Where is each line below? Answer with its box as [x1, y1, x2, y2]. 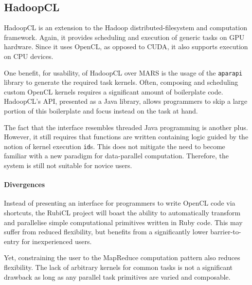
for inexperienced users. [21, 236, 92, 246]
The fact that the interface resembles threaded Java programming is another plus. [4, 122, 248, 132]
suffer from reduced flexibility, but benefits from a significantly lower [4, 227, 208, 237]
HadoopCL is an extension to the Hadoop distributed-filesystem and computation [4, 22, 247, 33]
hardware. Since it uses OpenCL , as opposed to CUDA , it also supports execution [4, 41, 248, 52]
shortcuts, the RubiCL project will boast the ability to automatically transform [4, 208, 241, 218]
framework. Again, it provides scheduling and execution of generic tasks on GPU [4, 32, 245, 42]
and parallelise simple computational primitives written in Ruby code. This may [4, 217, 243, 227]
